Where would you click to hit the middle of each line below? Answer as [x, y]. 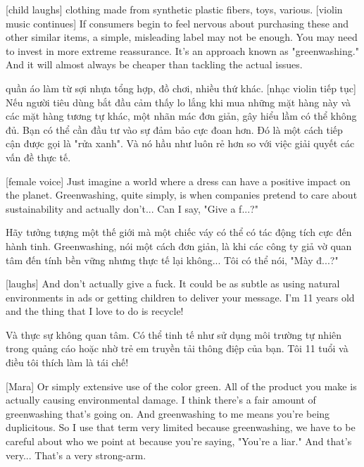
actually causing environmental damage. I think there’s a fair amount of [161, 400]
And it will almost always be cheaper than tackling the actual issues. [154, 64]
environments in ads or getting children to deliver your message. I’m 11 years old [180, 297]
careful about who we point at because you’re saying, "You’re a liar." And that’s [179, 441]
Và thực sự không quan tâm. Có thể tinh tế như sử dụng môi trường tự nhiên [174, 334]
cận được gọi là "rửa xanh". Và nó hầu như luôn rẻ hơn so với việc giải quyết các [180, 143]
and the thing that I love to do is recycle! [95, 311]
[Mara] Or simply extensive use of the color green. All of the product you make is [181, 386]
